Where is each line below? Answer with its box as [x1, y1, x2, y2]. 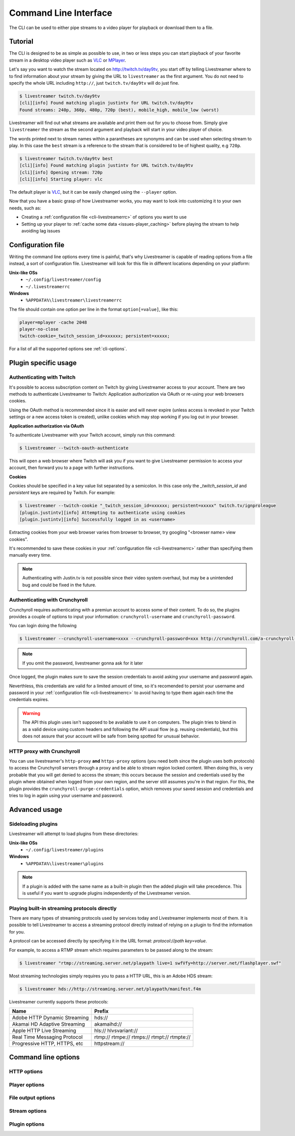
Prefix [94, 1007, 109, 1014]
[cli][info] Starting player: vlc [19, 176, 103, 182]
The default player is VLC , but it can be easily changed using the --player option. [9, 189, 177, 195]
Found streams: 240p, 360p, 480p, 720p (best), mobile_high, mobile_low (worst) [19, 107, 219, 113]
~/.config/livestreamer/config [26, 277, 101, 283]
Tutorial [9, 37, 34, 46]
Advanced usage [9, 805, 62, 814]
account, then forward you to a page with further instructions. [9, 465, 135, 470]
